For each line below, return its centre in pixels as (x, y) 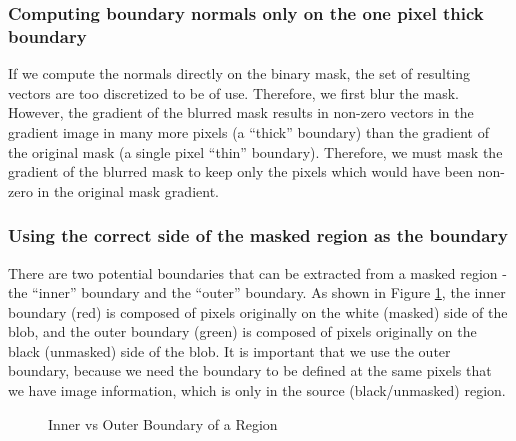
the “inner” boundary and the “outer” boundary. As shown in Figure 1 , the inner (257, 292)
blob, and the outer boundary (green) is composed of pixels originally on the (242, 331)
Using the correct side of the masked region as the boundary (258, 235)
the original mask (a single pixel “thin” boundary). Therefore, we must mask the (255, 151)
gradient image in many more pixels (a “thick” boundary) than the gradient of (248, 131)
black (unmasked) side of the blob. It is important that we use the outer (229, 350)
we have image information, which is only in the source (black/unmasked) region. (257, 390)
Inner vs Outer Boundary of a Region (163, 423)
